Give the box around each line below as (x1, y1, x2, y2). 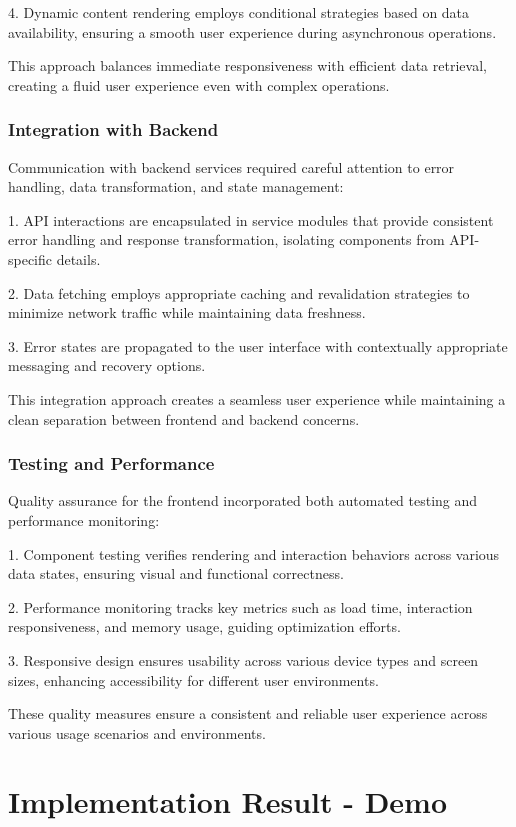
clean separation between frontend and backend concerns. (8, 408, 360, 429)
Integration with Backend (8, 117, 219, 142)
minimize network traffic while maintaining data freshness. (8, 302, 366, 323)
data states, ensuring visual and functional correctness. (8, 563, 344, 584)
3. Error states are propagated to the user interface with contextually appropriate (8, 335, 508, 356)
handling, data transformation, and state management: (8, 176, 344, 197)
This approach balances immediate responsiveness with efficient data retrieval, (8, 55, 487, 76)
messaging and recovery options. (8, 355, 206, 376)
